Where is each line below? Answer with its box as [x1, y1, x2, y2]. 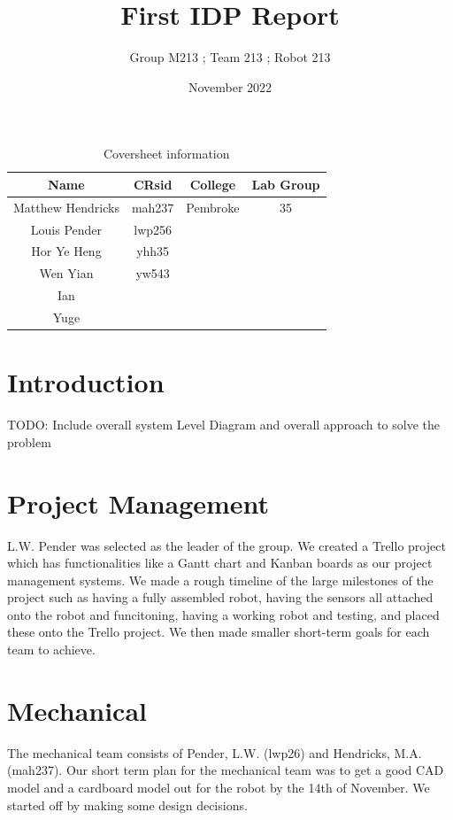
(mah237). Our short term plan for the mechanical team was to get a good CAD [7, 761, 444, 779]
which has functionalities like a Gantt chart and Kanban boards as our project [7, 553, 433, 572]
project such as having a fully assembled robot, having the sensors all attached [7, 588, 434, 607]
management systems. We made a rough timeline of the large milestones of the [7, 570, 434, 589]
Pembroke [186, 197, 240, 216]
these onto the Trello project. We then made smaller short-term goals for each [7, 623, 430, 641]
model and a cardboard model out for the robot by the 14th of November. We [7, 777, 430, 796]
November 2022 [188, 77, 273, 96]
